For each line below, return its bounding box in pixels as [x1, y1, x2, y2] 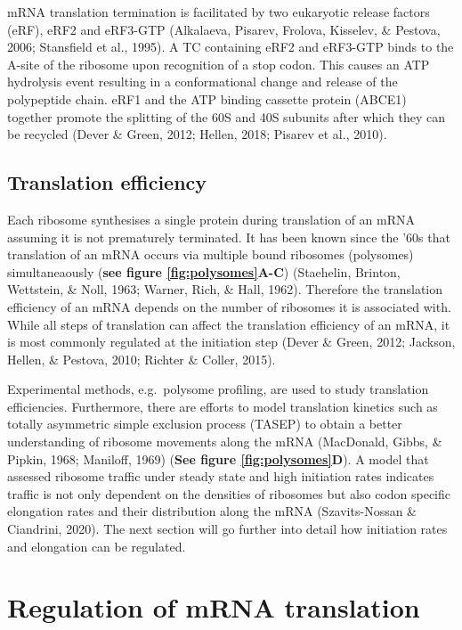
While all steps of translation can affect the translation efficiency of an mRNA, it [7, 315, 450, 333]
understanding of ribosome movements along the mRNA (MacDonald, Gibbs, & [7, 432, 442, 451]
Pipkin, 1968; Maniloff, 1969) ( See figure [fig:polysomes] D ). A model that [7, 449, 429, 468]
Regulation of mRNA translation [7, 589, 420, 626]
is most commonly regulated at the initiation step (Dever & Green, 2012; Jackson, [7, 332, 456, 351]
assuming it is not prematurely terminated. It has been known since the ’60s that [7, 227, 450, 246]
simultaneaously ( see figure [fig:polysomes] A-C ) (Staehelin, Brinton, [7, 262, 401, 281]
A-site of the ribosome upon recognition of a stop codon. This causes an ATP [7, 54, 430, 73]
